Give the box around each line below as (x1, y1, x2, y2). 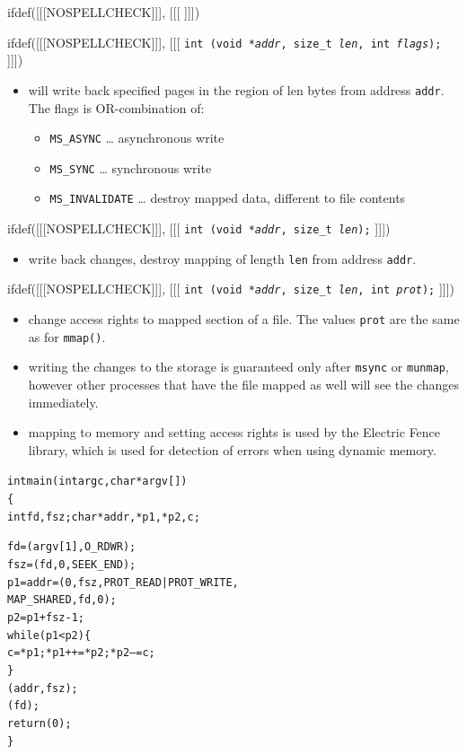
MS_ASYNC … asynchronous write (49, 128, 225, 147)
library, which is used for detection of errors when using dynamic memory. (28, 440, 436, 459)
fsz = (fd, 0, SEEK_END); (7, 558, 137, 571)
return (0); (7, 716, 72, 730)
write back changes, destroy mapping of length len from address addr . (28, 249, 417, 267)
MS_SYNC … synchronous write (49, 158, 212, 177)
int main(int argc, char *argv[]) (7, 475, 188, 488)
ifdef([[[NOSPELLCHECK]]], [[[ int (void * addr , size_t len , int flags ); (7, 32, 442, 51)
